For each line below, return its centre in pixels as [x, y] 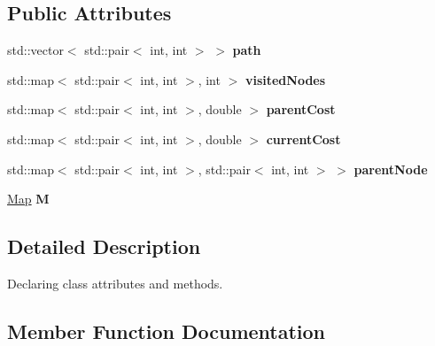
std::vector [35, 50]
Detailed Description [104, 246]
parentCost [301, 109]
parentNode [391, 169]
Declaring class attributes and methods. [115, 283]
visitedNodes [285, 79]
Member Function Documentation [167, 331]
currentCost [303, 138]
